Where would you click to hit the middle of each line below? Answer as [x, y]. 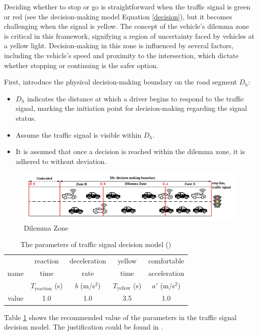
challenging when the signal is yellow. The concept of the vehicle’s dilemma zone [127, 26]
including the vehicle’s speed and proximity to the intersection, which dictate [122, 55]
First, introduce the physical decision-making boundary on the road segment [121, 82]
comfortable [166, 261]
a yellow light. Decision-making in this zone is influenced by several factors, [119, 45]
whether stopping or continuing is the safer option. [81, 65]
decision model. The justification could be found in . [84, 327]
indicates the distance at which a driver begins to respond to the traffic [135, 98]
